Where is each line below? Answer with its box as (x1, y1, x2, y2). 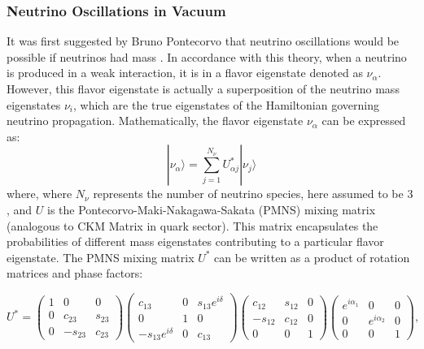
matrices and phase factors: (7, 265, 143, 282)
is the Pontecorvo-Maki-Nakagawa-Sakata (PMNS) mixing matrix (47, 200, 376, 218)
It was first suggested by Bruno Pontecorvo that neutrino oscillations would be (7, 32, 400, 50)
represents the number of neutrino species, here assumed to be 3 (93, 185, 413, 202)
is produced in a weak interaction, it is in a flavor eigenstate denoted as (7, 64, 363, 81)
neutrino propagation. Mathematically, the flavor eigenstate (7, 112, 304, 129)
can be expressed (321, 112, 406, 129)
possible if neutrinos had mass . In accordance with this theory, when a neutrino (7, 48, 407, 65)
